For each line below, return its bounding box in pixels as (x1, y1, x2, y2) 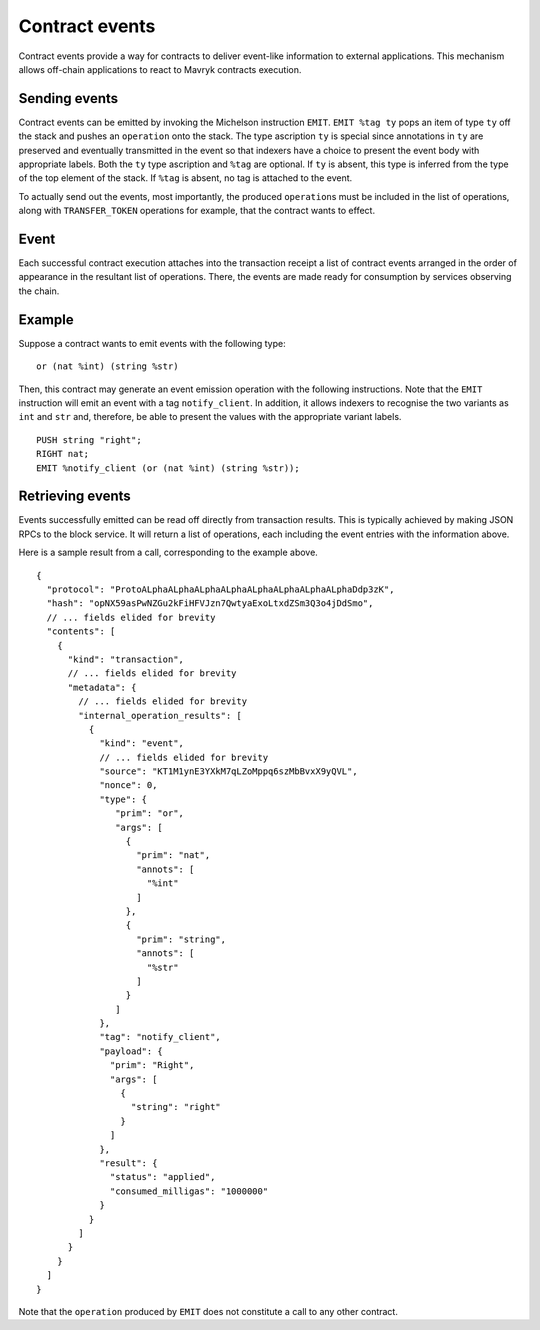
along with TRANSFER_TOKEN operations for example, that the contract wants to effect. (18, 205, 375, 217)
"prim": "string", (136, 933, 227, 945)
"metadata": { (67, 681, 137, 693)
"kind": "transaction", (67, 653, 185, 665)
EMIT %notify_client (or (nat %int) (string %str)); (36, 462, 300, 474)
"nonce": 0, (99, 780, 158, 791)
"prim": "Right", (110, 1060, 195, 1071)
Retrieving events (18, 488, 132, 505)
